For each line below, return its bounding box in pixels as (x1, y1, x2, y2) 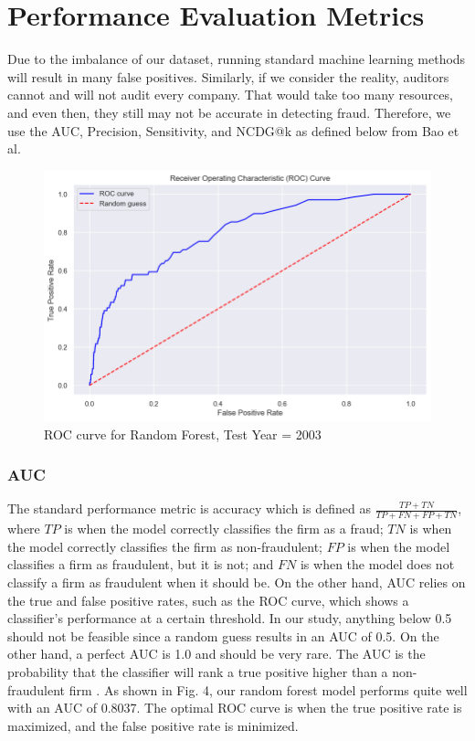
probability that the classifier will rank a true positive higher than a (7, 662, 388, 682)
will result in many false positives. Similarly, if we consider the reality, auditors (7, 67, 449, 86)
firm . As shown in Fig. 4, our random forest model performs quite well (69, 680, 468, 699)
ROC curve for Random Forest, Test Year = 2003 (44, 424, 322, 443)
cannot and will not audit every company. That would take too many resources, (7, 85, 453, 104)
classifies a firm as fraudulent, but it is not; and (7, 555, 274, 574)
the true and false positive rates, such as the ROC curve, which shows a (7, 590, 409, 609)
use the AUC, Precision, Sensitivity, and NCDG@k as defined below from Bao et (7, 121, 459, 140)
